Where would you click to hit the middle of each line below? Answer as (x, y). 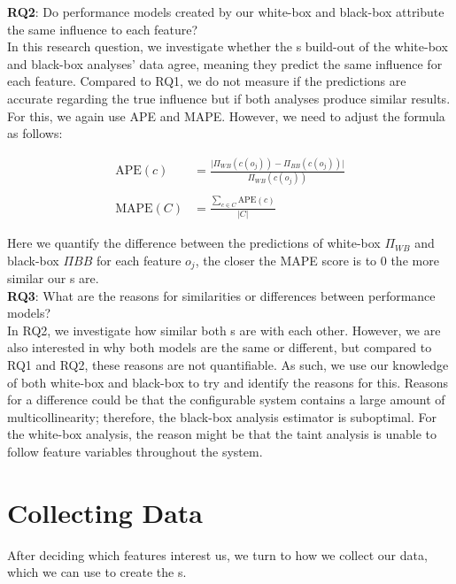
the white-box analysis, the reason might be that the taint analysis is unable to (222, 434)
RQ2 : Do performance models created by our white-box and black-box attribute (226, 12)
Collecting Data (105, 512)
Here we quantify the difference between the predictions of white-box (194, 243)
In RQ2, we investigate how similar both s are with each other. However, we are (224, 330)
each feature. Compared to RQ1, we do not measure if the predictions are (207, 81)
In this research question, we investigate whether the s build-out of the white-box (228, 46)
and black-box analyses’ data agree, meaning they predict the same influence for (225, 63)
